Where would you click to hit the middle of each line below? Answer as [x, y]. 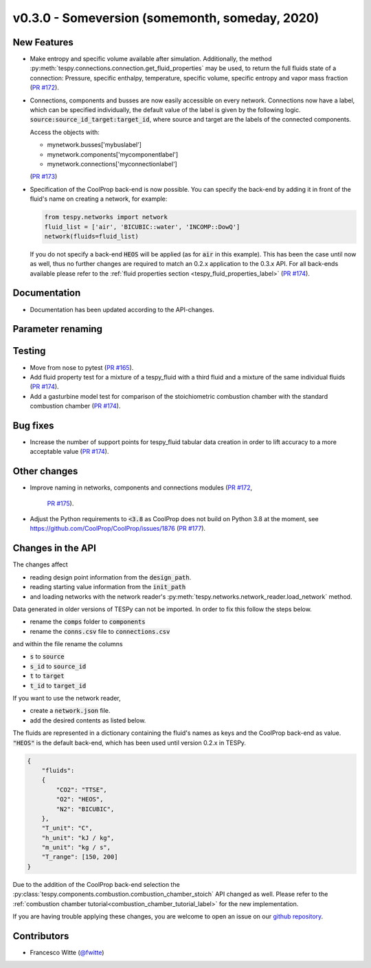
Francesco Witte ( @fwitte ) [67, 952]
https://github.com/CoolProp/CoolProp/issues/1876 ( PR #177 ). [118, 529]
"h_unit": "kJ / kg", [78, 838]
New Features [43, 42]
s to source [47, 657]
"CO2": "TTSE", [82, 790]
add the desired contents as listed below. [88, 720]
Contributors [41, 936]
